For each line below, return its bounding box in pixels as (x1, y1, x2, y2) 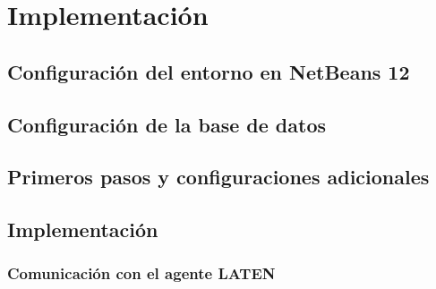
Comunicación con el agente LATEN (7, 262, 276, 285)
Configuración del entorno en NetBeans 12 (7, 57, 410, 85)
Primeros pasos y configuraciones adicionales (7, 163, 430, 191)
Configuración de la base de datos (7, 110, 327, 138)
